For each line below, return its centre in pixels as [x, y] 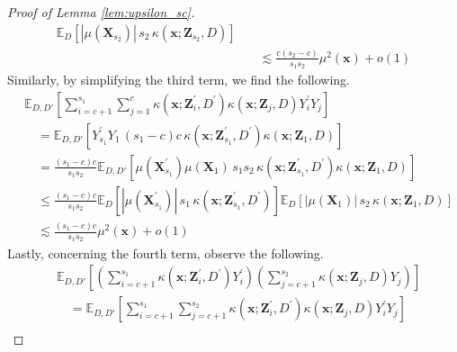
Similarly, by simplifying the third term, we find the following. [179, 80]
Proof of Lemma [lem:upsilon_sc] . [101, 12]
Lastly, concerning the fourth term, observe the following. [166, 253]
